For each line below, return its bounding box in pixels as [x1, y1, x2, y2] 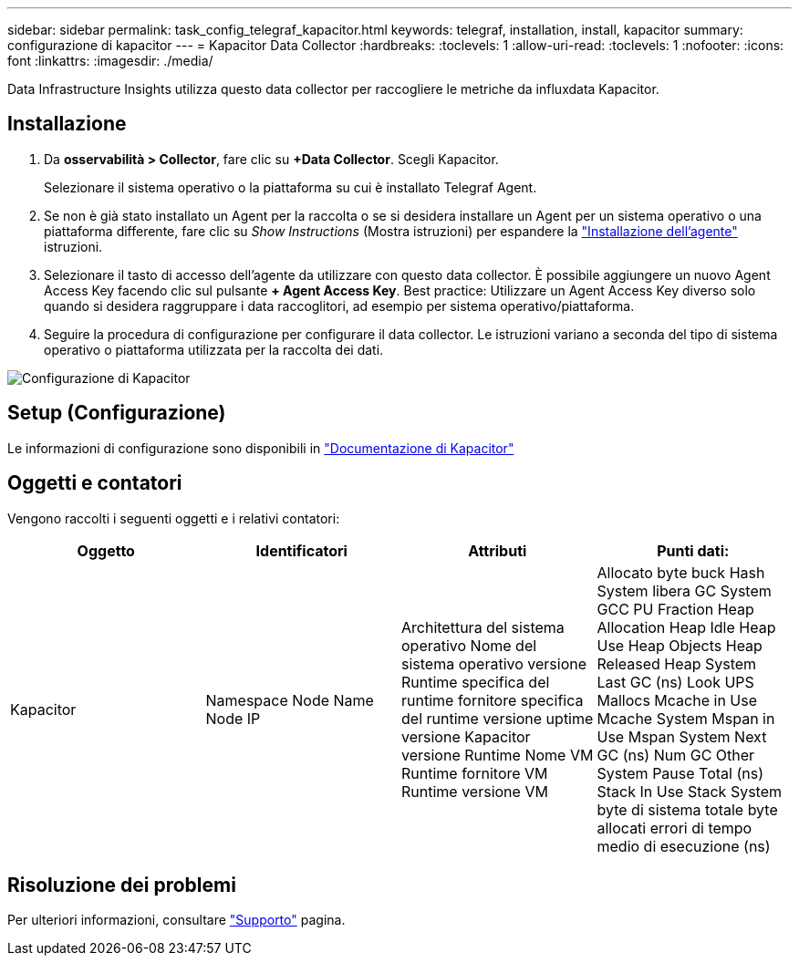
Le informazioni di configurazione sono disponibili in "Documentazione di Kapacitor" [7, 440, 514, 456]
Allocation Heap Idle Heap [597, 617, 776, 637]
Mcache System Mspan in [597, 709, 775, 728]
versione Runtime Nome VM [401, 745, 594, 764]
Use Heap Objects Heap [597, 636, 763, 655]
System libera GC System [597, 581, 772, 600]
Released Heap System [597, 654, 757, 673]
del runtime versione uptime [401, 709, 594, 728]
